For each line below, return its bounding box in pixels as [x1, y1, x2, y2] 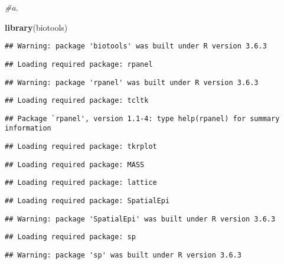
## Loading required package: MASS [5, 160, 145, 169]
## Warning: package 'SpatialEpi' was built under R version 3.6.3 [5, 214, 276, 223]
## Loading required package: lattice [5, 178, 157, 187]
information [5, 124, 51, 133]
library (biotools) [5, 21, 68, 33]
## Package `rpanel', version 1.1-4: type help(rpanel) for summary [5, 114, 280, 123]
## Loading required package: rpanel [5, 60, 153, 69]
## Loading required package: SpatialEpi [5, 197, 170, 206]
